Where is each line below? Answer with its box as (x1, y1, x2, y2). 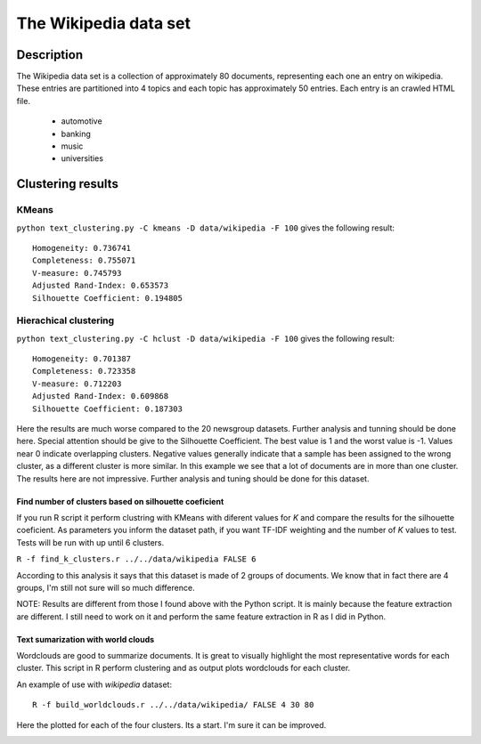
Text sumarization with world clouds (16, 634, 155, 644)
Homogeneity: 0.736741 (32, 243, 132, 253)
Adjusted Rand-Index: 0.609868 (32, 392, 169, 401)
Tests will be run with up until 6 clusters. (16, 537, 165, 547)
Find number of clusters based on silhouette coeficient (16, 496, 224, 506)
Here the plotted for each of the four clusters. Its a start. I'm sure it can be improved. (16, 719, 327, 730)
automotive (61, 116, 102, 126)
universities (61, 153, 104, 164)
